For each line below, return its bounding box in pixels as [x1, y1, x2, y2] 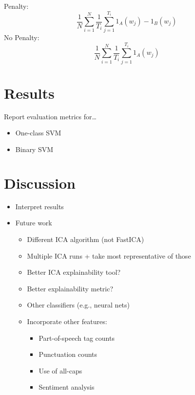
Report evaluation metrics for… [4, 111, 97, 121]
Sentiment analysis [39, 382, 95, 392]
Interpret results [15, 201, 64, 211]
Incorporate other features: [27, 316, 107, 326]
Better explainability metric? [27, 283, 114, 293]
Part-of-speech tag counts [39, 332, 115, 343]
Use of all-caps [39, 365, 82, 375]
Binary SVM [15, 144, 54, 154]
